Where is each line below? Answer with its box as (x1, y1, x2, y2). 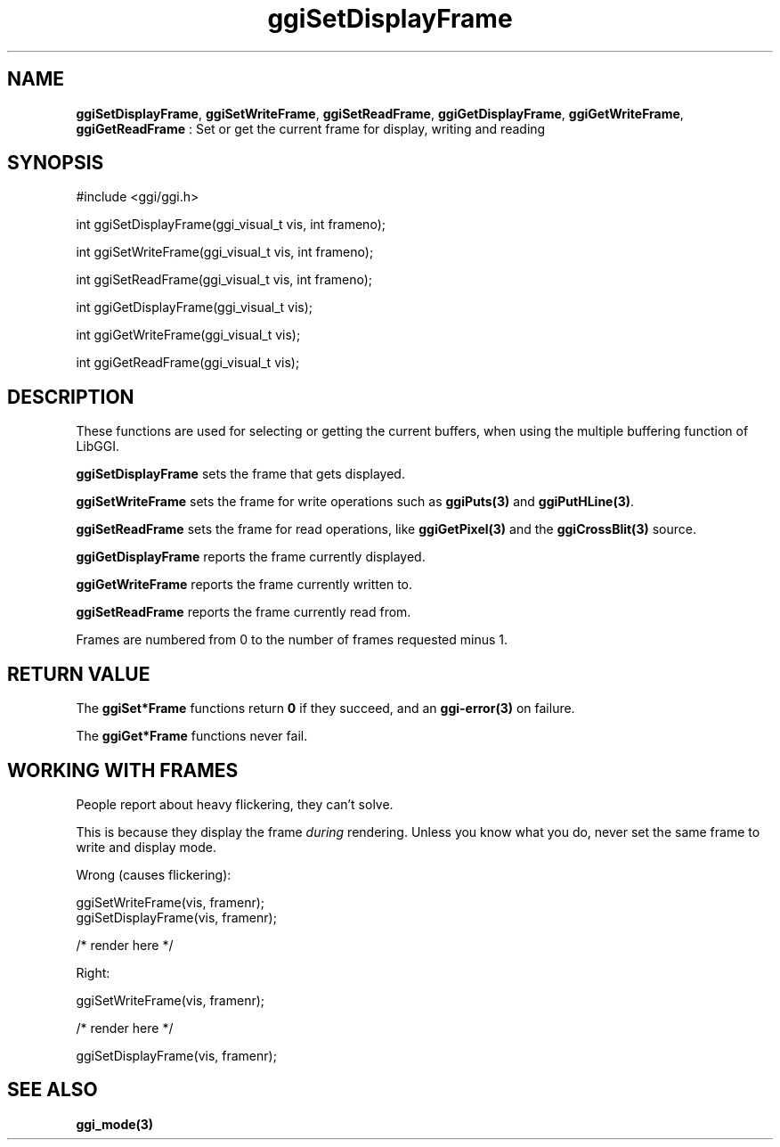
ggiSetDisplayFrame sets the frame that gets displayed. (76, 466, 405, 482)
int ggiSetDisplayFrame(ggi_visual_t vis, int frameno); (76, 217, 386, 233)
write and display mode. (76, 839, 217, 855)
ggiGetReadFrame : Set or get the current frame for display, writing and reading (76, 120, 546, 136)
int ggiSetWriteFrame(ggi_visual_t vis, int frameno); (76, 244, 374, 260)
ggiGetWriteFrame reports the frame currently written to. (76, 577, 413, 593)
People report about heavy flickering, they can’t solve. (76, 796, 394, 812)
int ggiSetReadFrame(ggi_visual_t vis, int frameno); (76, 272, 373, 288)
